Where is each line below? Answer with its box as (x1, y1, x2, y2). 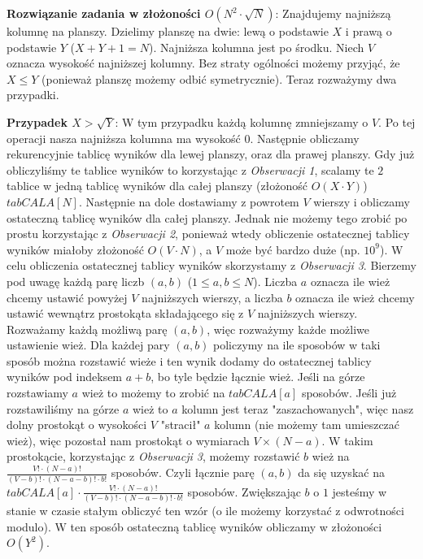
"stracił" (160, 416, 201, 433)
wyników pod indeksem (7, 368, 123, 385)
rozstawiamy (7, 384, 68, 401)
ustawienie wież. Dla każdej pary (7, 336, 170, 353)
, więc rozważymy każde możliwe (207, 320, 370, 337)
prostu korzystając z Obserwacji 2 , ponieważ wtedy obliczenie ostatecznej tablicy (7, 225, 410, 242)
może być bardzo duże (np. (225, 240, 360, 258)
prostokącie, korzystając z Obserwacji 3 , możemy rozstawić (7, 448, 300, 465)
